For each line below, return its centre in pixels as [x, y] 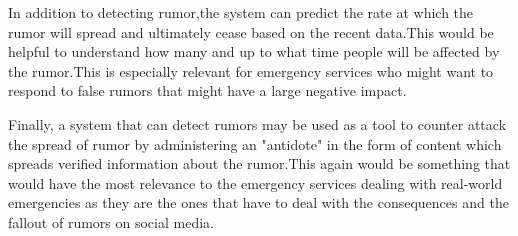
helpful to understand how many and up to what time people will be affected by [254, 51]
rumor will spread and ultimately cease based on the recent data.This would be [251, 31]
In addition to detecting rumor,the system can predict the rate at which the [241, 12]
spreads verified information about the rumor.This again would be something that [259, 163]
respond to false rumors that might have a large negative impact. [207, 90]
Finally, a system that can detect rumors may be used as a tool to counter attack [257, 123]
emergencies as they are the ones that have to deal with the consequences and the [258, 202]
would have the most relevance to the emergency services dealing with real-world [255, 182]
